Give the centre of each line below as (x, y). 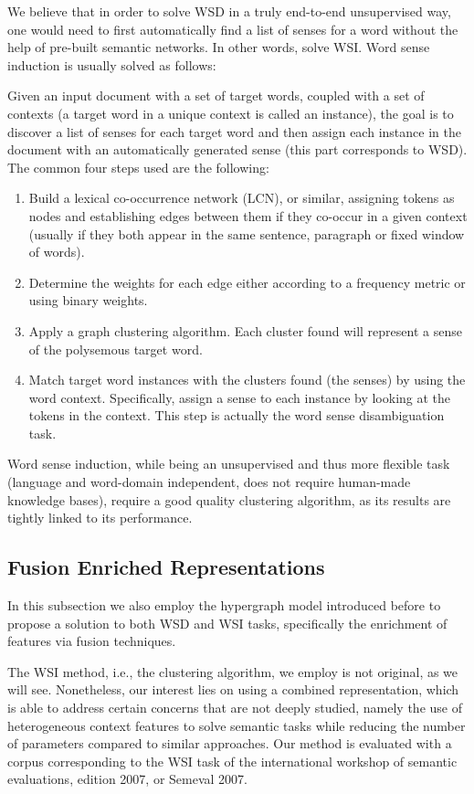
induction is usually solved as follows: (112, 64)
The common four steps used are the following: (138, 167)
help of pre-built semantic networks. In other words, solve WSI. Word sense (219, 47)
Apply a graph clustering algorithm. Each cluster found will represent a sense (245, 330)
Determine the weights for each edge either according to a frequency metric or (247, 282)
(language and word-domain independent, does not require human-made (209, 482)
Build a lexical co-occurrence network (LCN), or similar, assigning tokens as (242, 198)
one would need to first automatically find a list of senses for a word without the (233, 29)
